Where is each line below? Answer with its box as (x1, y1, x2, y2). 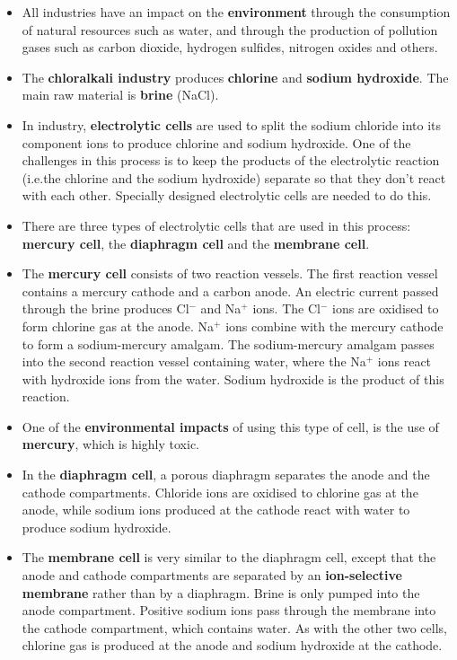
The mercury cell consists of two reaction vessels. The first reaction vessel (22, 264, 438, 283)
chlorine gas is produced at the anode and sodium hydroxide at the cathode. (22, 636, 443, 655)
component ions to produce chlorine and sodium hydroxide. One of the (22, 133, 411, 152)
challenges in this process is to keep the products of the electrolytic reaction (22, 151, 440, 170)
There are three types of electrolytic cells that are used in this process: (22, 216, 411, 234)
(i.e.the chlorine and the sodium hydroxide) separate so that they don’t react (22, 168, 446, 187)
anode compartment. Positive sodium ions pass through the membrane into (22, 601, 436, 620)
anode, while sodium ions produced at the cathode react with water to (22, 500, 410, 519)
